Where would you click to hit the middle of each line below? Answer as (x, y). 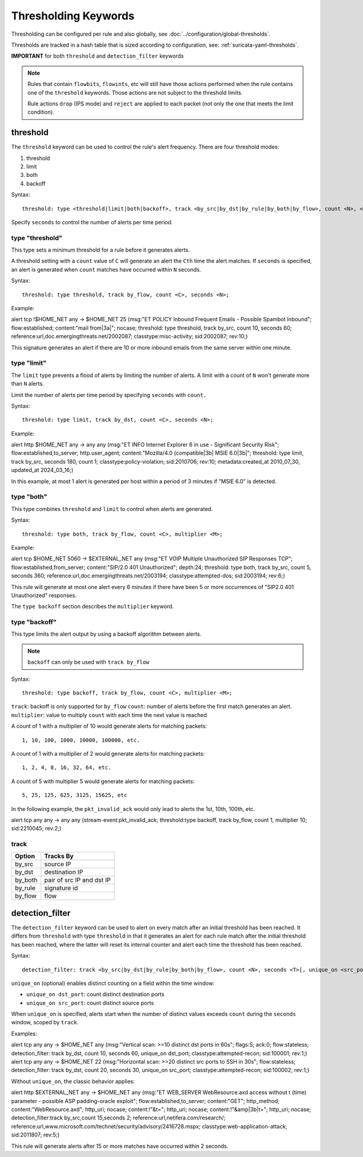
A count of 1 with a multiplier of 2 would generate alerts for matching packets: (108, 753)
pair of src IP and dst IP (78, 880)
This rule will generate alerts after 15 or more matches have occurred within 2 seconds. (120, 1146)
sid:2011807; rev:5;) (35, 1135)
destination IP (64, 872)
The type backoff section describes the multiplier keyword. (93, 607)
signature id (61, 888)
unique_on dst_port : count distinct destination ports (95, 995)
